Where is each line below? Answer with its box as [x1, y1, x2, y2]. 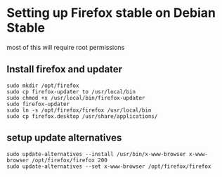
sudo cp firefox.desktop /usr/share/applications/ [6, 112, 158, 120]
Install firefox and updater [6, 63, 123, 75]
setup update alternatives [6, 132, 122, 144]
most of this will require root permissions [6, 43, 125, 51]
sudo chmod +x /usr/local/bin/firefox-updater [6, 94, 145, 101]
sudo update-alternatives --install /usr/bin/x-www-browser [6, 150, 187, 157]
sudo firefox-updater [6, 100, 70, 107]
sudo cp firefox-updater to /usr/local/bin [6, 88, 136, 96]
